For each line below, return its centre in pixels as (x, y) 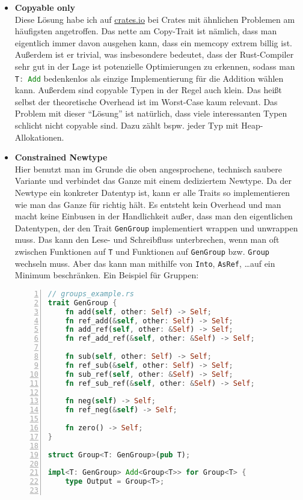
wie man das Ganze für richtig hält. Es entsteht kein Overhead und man (148, 204)
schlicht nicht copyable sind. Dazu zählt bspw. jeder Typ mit (127, 125)
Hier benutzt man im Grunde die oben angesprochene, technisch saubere (148, 169)
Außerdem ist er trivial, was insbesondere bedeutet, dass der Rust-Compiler (154, 54)
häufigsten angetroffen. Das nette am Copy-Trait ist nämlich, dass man (146, 31)
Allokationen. (39, 137)
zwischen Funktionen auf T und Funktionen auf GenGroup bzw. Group (142, 251)
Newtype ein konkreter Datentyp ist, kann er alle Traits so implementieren (152, 192)
